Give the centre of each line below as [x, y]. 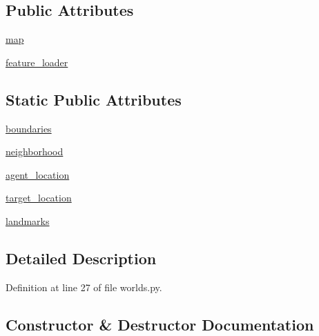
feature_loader [37, 62]
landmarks [28, 220]
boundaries [29, 128]
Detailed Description [81, 258]
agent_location [38, 174]
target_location [39, 198]
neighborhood [35, 151]
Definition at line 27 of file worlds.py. [84, 287]
